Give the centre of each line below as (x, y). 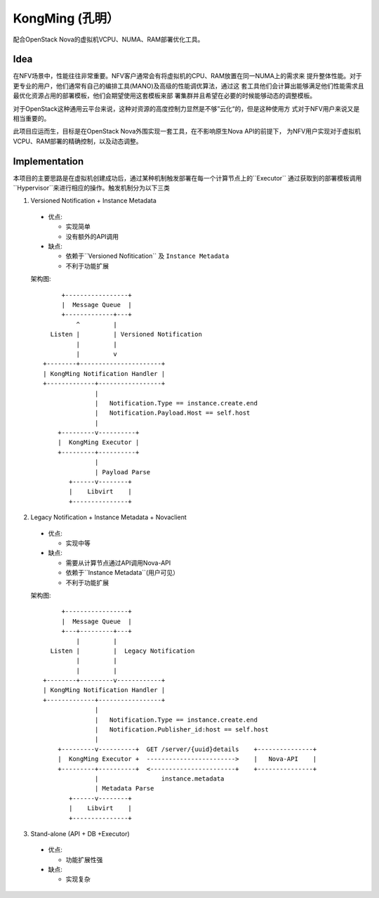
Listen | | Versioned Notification (126, 334)
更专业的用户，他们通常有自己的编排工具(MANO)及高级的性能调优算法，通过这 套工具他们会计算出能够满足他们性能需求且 (188, 86)
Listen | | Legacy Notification (122, 651)
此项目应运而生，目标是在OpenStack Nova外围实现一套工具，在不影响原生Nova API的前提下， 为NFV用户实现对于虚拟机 (187, 131)
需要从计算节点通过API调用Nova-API (118, 563)
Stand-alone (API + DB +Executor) (80, 833)
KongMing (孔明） (66, 18)
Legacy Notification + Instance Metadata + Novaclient (109, 517)
